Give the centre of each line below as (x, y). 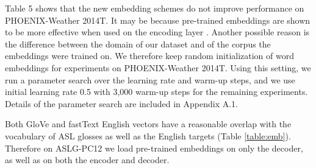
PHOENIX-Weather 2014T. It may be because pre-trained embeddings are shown (158, 20)
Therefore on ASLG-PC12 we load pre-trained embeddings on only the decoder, (154, 148)
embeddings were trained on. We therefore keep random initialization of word (149, 56)
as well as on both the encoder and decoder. (87, 160)
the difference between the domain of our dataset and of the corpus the (138, 44)
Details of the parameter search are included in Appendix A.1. (122, 103)
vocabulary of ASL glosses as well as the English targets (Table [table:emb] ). (148, 135)
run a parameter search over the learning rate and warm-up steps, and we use (150, 79)
